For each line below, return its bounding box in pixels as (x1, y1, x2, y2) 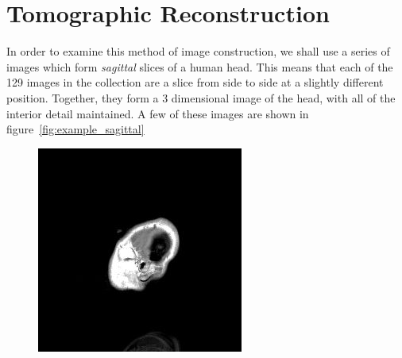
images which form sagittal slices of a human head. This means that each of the (6, 58, 393, 75)
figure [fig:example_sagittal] (6, 121, 145, 137)
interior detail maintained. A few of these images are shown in (6, 105, 309, 121)
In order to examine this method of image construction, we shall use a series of (6, 43, 390, 60)
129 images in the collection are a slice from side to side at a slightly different (6, 74, 384, 90)
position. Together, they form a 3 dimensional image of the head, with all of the (6, 89, 396, 106)
